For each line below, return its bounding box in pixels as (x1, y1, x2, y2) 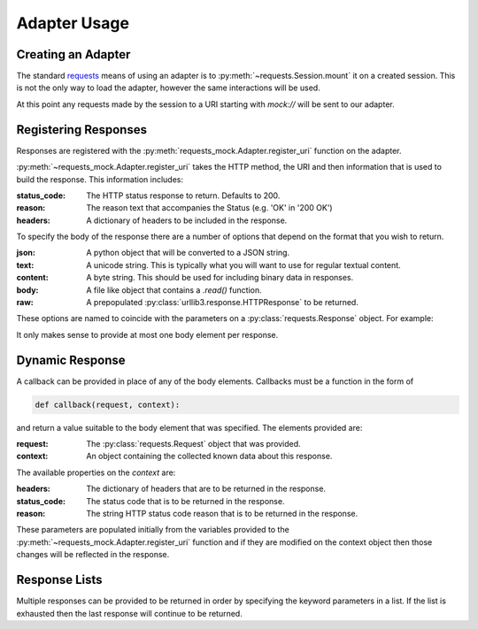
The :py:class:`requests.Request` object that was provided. (86, 439, 301, 449)
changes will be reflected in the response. (16, 549, 170, 560)
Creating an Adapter (16, 47, 131, 62)
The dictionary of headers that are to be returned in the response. (86, 483, 327, 495)
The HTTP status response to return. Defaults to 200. (86, 190, 281, 201)
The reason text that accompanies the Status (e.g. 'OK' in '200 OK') (86, 203, 333, 213)
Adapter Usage (16, 13, 130, 33)
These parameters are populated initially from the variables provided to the (16, 525, 289, 535)
